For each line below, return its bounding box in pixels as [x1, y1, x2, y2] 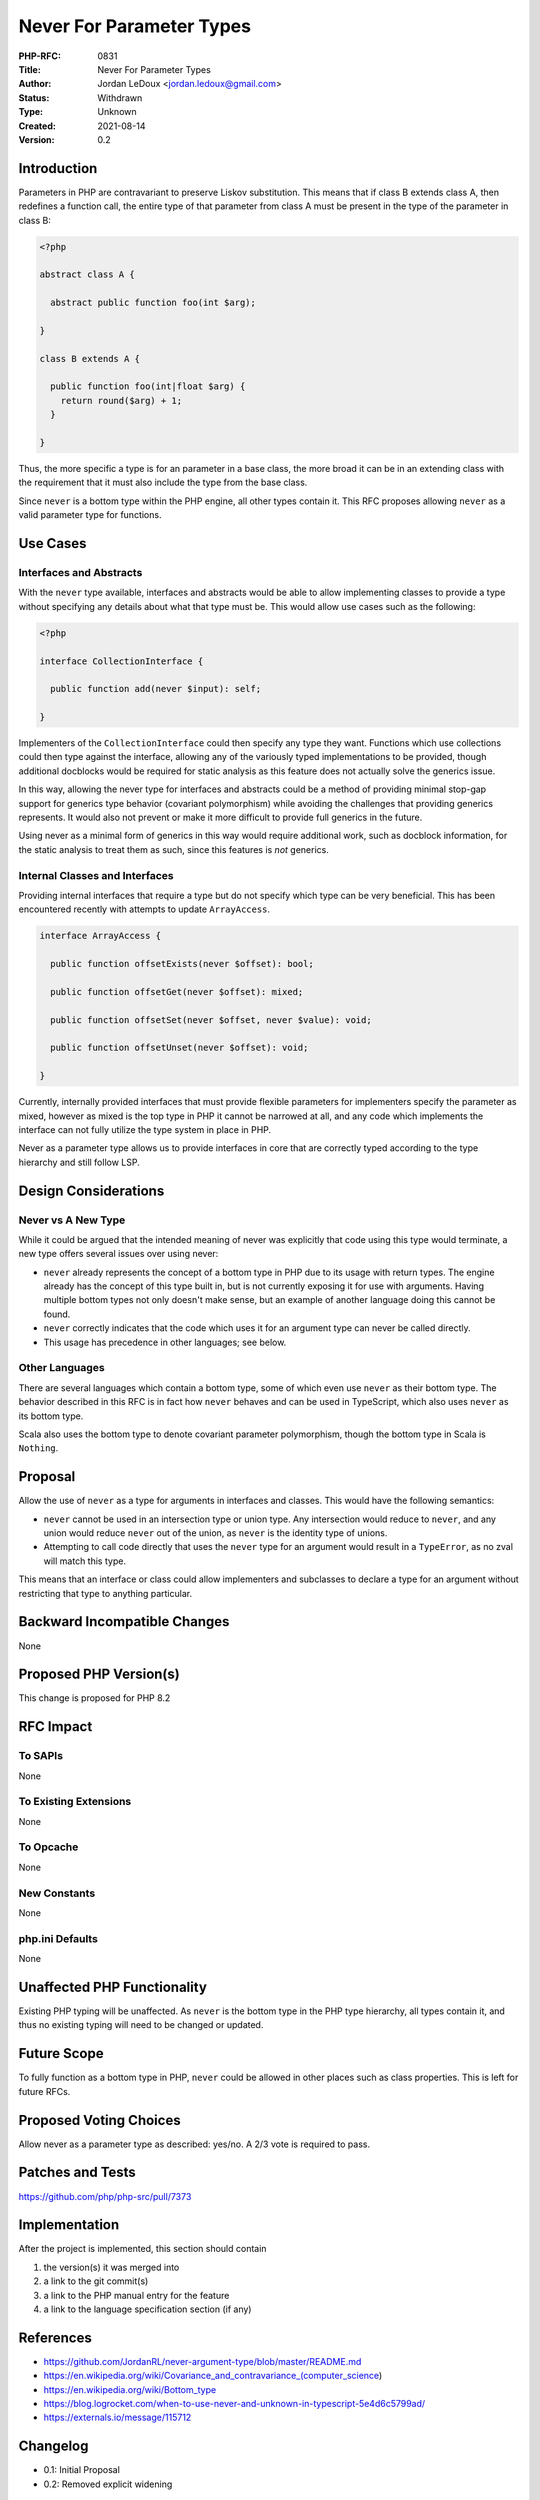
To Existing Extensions [18, 1795, 132, 1809]
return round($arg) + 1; [60, 395, 183, 406]
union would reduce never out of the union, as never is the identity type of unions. [43, 1527, 388, 1539]
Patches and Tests [18, 2164, 137, 2181]
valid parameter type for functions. [18, 509, 162, 521]
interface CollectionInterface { [39, 655, 204, 667]
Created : [18, 120, 57, 132]
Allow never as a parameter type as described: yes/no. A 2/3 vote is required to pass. [18, 2138, 370, 2150]
